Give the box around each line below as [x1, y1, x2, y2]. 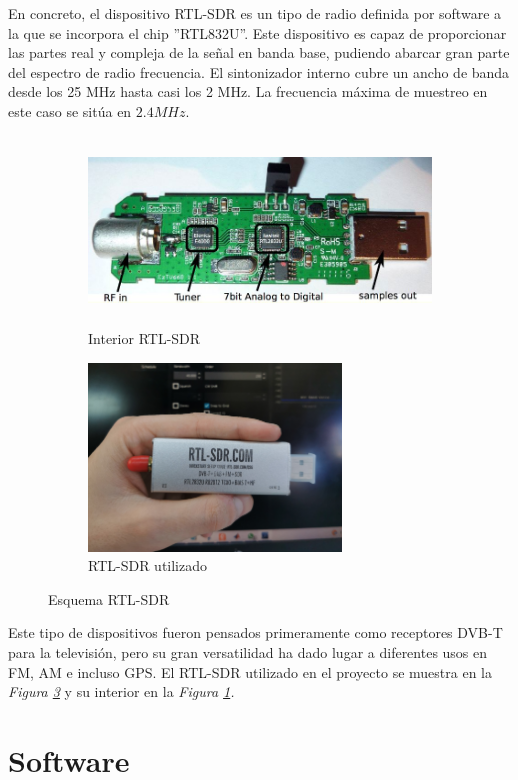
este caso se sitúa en [8, 100, 132, 121]
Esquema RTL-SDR [48, 588, 170, 609]
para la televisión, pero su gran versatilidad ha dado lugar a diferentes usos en [8, 642, 488, 663]
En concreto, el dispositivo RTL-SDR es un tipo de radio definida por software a [8, 3, 502, 23]
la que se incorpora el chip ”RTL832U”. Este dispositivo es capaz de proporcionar [8, 22, 507, 43]
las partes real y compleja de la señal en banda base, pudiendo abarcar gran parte [8, 42, 510, 63]
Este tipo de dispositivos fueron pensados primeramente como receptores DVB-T [8, 622, 503, 643]
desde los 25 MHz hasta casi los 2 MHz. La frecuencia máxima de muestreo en [8, 81, 488, 102]
